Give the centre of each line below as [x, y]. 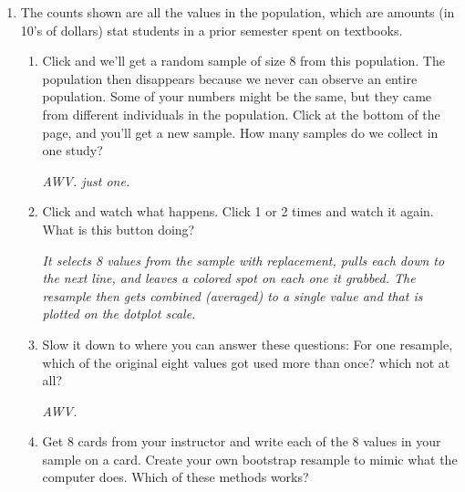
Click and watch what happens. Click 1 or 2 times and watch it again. [238, 211]
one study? [72, 150]
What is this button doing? [119, 229]
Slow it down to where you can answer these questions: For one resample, [248, 344]
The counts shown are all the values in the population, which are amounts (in [238, 12]
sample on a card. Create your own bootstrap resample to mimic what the [250, 459]
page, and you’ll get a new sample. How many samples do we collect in [240, 132]
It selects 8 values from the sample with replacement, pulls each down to [243, 260]
